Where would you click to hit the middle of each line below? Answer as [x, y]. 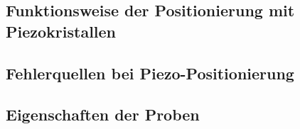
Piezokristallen [61, 31]
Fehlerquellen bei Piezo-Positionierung [150, 73]
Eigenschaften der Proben [103, 114]
